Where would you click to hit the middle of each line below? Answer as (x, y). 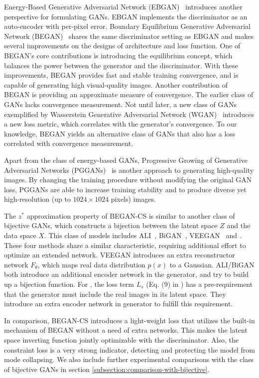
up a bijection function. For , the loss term (69, 284)
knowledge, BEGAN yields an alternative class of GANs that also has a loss (120, 133)
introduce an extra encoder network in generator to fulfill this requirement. (119, 304)
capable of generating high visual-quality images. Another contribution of (116, 84)
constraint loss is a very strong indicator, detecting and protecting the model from (129, 349)
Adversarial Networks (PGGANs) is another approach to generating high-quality (129, 170)
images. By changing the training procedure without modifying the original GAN (128, 180)
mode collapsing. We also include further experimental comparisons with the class (129, 359)
